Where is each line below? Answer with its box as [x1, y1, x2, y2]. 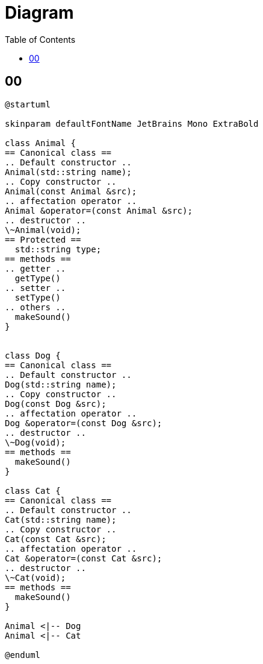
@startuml [5, 99, 51, 109]
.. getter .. [5, 263, 66, 273]
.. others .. [5, 302, 66, 312]
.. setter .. [5, 283, 66, 293]
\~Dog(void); [5, 437, 66, 447]
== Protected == [5, 234, 81, 244]
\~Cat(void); [5, 572, 66, 583]
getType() [14, 273, 61, 283]
